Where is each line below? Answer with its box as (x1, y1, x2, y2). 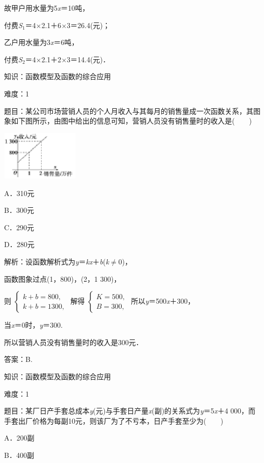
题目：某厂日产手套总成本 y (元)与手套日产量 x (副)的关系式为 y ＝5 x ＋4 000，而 (4, 405, 256, 416)
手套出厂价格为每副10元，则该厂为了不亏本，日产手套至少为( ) (4, 415, 223, 426)
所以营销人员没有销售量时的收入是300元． (4, 336, 143, 347)
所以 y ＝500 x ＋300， (131, 296, 195, 306)
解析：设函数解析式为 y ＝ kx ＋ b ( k (4, 256, 109, 266)
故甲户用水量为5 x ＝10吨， (4, 3, 90, 13)
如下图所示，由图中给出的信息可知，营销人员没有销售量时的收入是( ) (11, 115, 252, 126)
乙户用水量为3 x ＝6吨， (4, 37, 79, 47)
